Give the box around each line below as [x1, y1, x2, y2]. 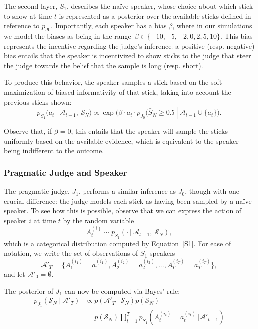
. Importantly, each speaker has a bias [51, 20, 167, 31]
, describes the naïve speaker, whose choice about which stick [67, 1, 253, 11]
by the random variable [63, 215, 134, 225]
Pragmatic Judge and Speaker [4, 166, 127, 178]
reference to [4, 20, 40, 31]
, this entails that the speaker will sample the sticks [71, 126, 228, 136]
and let [4, 268, 25, 279]
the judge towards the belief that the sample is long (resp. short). [4, 60, 203, 70]
